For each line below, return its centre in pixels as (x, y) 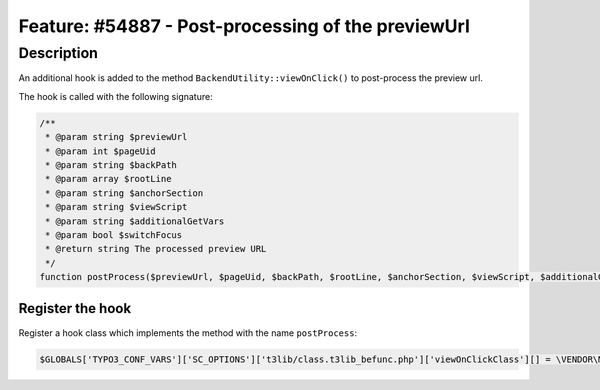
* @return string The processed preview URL (156, 249)
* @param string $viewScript (116, 207)
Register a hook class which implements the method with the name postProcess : (188, 332)
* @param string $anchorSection (124, 193)
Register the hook (75, 308)
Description (58, 53)
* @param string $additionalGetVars (135, 221)
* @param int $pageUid (101, 151)
